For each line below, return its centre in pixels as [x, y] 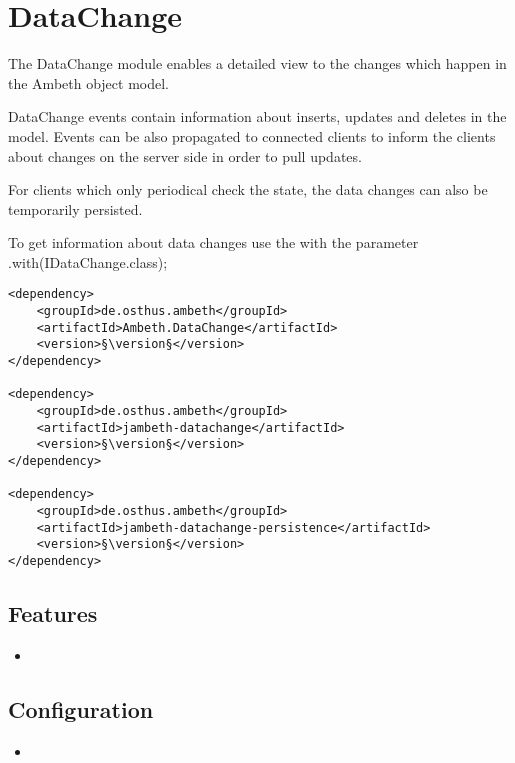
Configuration [81, 708]
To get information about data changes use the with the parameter [213, 242]
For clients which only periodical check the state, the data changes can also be [248, 189]
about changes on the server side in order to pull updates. [185, 155]
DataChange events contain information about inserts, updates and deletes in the [257, 116]
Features [53, 613]
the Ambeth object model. [88, 82]
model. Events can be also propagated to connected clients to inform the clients [252, 135]
